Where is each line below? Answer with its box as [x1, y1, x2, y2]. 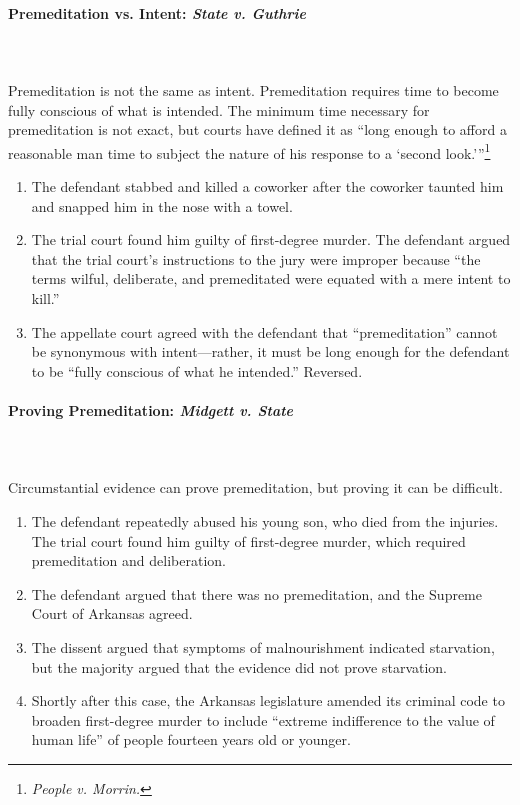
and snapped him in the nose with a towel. [31, 195, 293, 216]
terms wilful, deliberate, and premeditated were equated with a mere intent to [31, 268, 511, 289]
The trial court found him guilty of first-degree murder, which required [31, 530, 466, 551]
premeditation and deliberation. [31, 550, 226, 571]
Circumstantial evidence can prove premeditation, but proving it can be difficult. [8, 477, 503, 498]
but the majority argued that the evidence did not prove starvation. [31, 656, 448, 677]
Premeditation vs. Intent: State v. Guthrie [8, 2, 306, 23]
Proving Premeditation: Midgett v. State [8, 399, 294, 420]
